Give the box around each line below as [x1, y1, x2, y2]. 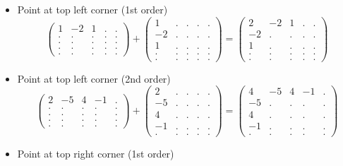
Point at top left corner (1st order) [17, 2, 168, 16]
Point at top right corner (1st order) [17, 146, 174, 160]
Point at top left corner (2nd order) [17, 71, 171, 85]
